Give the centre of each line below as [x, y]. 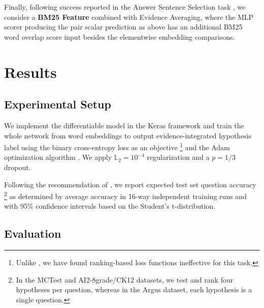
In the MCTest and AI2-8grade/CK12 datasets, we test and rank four [125, 279]
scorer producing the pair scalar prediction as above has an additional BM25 [123, 27]
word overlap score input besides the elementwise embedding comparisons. [120, 36]
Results [30, 72]
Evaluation [33, 233]
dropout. [18, 167]
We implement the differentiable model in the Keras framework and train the [124, 125]
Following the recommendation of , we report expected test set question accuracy [130, 184]
